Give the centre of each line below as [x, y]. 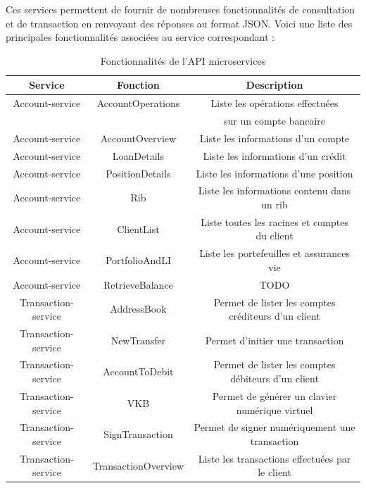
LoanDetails [138, 155]
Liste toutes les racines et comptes [274, 221]
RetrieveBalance [138, 284]
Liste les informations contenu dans [274, 190]
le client [274, 472]
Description [274, 85]
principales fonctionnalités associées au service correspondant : [140, 37]
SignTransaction [138, 434]
